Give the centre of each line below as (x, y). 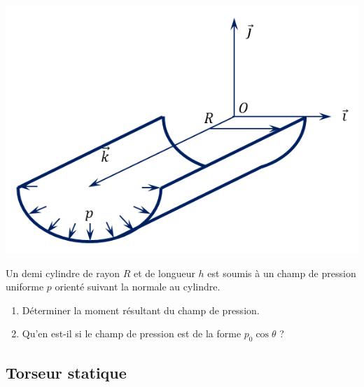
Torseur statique (66, 372)
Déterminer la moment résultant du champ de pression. (141, 310)
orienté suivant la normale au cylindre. (138, 287)
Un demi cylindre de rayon (63, 273)
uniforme (25, 287)
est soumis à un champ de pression (282, 273)
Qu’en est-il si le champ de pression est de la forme (132, 333)
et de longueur (164, 273)
